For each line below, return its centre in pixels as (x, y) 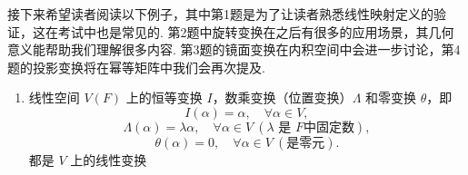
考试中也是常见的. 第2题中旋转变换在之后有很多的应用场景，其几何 (256, 31)
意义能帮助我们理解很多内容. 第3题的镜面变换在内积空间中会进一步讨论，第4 (234, 49)
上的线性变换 (109, 159)
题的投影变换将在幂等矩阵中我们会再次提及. (136, 67)
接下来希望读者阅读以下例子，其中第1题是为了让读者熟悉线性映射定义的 (220, 14)
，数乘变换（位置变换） (282, 97)
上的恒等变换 (164, 97)
